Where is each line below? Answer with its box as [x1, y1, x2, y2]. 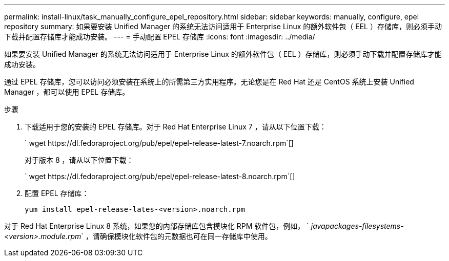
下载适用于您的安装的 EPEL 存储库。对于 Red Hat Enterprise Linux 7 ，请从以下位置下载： [25, 122, 326, 131]
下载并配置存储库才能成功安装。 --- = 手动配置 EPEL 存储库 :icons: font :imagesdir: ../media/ [4, 32, 315, 41]
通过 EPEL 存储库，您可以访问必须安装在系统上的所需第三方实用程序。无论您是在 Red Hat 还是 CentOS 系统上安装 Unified [4, 77, 414, 86]
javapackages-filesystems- [311, 222, 404, 230]
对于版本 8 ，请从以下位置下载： [25, 156, 134, 164]
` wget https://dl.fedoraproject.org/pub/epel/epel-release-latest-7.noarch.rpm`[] [25, 139, 294, 147]
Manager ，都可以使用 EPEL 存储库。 [4, 88, 130, 96]
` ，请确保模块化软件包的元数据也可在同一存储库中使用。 [81, 232, 272, 241]
